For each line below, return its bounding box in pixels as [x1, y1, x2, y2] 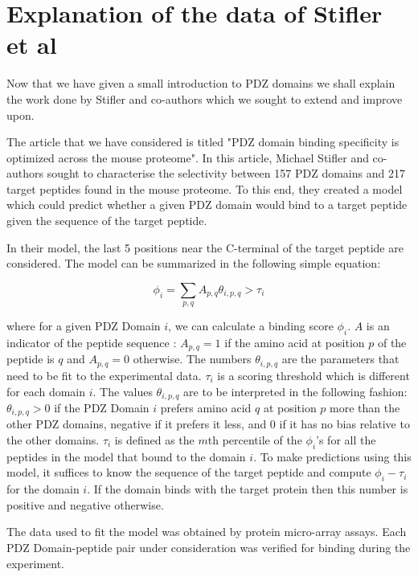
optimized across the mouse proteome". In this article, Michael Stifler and [6, 149, 369, 166]
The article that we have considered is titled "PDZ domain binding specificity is [6, 133, 400, 150]
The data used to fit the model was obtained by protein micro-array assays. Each [6, 523, 407, 540]
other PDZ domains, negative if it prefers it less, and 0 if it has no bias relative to [6, 415, 410, 432]
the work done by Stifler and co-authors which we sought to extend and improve [6, 90, 403, 107]
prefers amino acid [160, 399, 252, 415]
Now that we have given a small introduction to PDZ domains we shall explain [6, 75, 395, 92]
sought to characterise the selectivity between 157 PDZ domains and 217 [47, 165, 405, 182]
